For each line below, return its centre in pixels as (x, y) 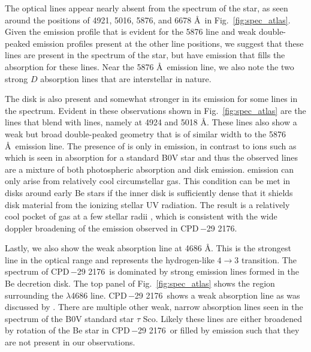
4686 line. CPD (99, 295)
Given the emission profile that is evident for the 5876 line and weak (131, 31)
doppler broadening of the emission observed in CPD (102, 228)
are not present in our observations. (70, 342)
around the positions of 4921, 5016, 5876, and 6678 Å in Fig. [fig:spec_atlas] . (148, 19)
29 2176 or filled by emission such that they (219, 330)
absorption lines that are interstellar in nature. (126, 78)
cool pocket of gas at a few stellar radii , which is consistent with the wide (141, 216)
